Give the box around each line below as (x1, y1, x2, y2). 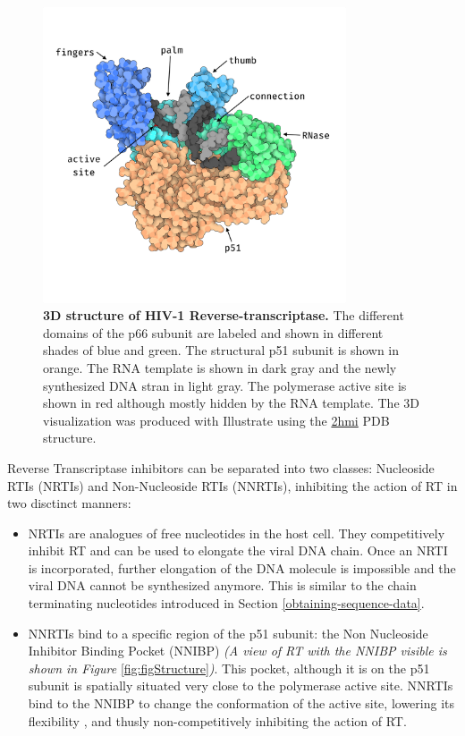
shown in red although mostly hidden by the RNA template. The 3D (43, 393, 419, 412)
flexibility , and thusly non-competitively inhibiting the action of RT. (28, 711, 407, 730)
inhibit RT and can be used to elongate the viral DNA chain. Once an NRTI (28, 541, 448, 560)
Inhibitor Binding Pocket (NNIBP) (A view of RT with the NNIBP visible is (28, 641, 447, 660)
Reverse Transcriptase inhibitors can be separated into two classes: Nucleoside (7, 458, 435, 477)
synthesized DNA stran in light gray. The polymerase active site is (43, 376, 407, 394)
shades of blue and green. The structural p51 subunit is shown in (43, 341, 400, 360)
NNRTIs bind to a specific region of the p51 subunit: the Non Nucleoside (28, 623, 428, 642)
